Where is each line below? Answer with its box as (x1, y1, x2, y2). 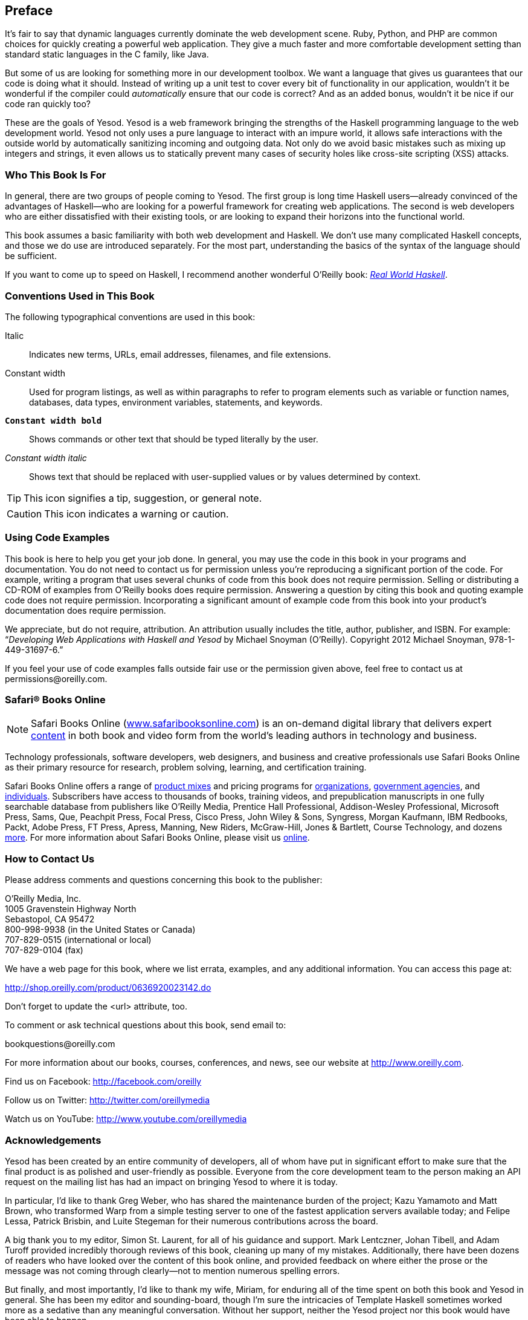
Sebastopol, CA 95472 (5, 914, 95, 925)
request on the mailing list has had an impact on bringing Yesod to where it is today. (5, 1176, 338, 1187)
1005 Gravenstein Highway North (5, 904, 137, 914)
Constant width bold (5, 415, 102, 425)
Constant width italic (5, 452, 87, 463)
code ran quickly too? (5, 99, 91, 110)
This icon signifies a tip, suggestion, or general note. (24, 491, 262, 504)
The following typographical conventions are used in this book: (5, 311, 256, 322)
